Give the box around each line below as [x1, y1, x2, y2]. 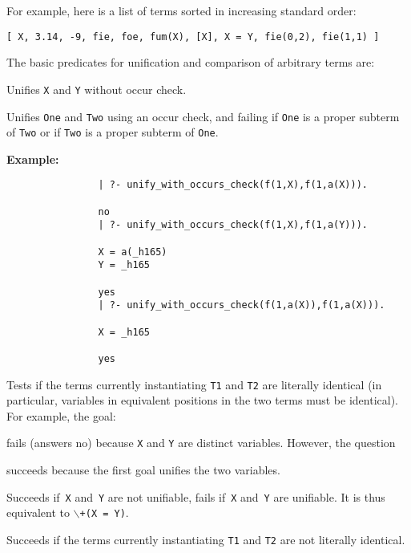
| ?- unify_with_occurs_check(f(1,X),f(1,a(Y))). [98, 219, 369, 231]
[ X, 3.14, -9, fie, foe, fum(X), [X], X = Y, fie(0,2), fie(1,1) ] [6, 30, 380, 43]
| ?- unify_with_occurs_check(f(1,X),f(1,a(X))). [98, 179, 369, 191]
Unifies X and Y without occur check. [6, 80, 187, 97]
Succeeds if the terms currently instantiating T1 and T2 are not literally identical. [6, 531, 405, 547]
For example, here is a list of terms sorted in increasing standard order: [6, 2, 357, 18]
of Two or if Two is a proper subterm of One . [6, 124, 219, 140]
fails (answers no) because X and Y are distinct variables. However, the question [6, 434, 396, 451]
